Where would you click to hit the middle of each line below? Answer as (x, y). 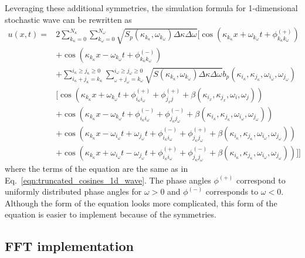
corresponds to (232, 191)
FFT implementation (69, 246)
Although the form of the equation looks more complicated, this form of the (141, 203)
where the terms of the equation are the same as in (96, 168)
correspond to (261, 180)
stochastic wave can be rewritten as (68, 19)
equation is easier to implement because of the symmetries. (111, 214)
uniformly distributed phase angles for (73, 191)
